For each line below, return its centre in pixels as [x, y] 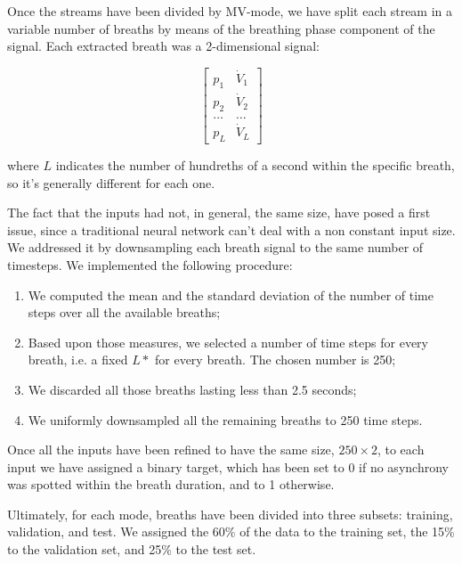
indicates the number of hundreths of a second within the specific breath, [255, 164]
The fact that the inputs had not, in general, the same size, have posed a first [219, 213]
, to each [401, 450]
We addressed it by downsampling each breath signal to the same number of [215, 247]
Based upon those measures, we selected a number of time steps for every [228, 342]
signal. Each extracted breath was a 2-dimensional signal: [163, 46]
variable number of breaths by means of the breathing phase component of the [221, 28]
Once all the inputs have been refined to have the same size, [171, 450]
